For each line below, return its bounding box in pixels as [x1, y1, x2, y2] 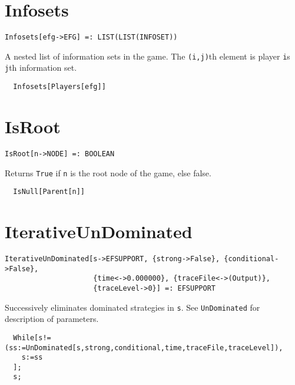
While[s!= [13, 333, 51, 342]
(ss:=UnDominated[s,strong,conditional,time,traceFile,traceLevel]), [5, 343, 283, 352]
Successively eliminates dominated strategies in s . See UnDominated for [5, 301, 260, 313]
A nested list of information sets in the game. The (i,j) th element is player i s [5, 50, 290, 62]
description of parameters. [5, 312, 99, 325]
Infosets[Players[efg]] [13, 83, 106, 91]
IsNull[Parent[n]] [13, 187, 85, 196]
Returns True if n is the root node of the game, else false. [5, 166, 211, 179]
